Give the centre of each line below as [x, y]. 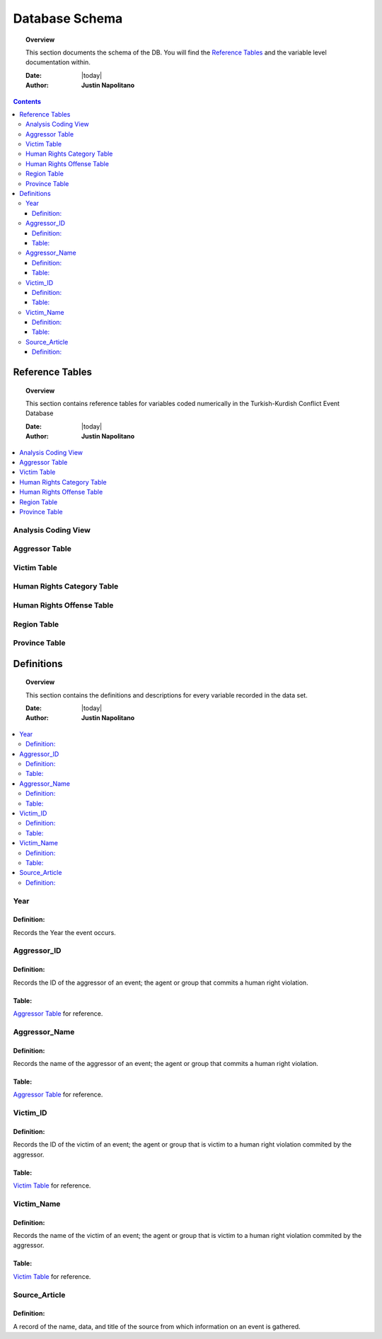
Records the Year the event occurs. [64, 932]
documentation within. [58, 62]
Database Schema [68, 18]
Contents [27, 101]
